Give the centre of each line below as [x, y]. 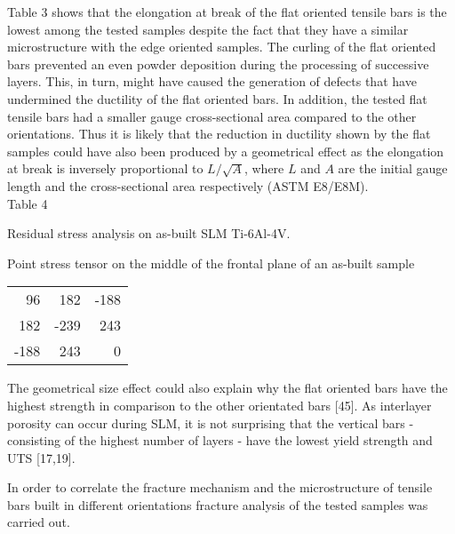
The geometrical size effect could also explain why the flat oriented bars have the [227, 388]
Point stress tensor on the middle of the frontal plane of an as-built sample [211, 263]
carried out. [39, 522]
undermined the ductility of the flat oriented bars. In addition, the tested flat [217, 98]
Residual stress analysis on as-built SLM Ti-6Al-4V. [149, 233]
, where [264, 168]
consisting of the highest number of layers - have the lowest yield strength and [220, 440]
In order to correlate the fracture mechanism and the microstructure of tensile [220, 487]
